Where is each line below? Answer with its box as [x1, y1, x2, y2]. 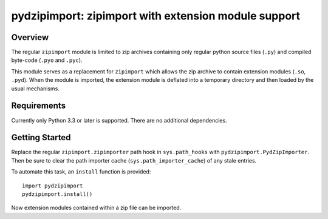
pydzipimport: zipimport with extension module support [11, 9, 301, 22]
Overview [11, 32, 49, 42]
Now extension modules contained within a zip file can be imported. [11, 204, 182, 212]
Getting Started [11, 132, 71, 143]
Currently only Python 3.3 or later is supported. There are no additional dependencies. [11, 116, 227, 124]
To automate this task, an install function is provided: [11, 168, 151, 175]
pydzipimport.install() [22, 191, 93, 197]
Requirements [11, 101, 66, 111]
